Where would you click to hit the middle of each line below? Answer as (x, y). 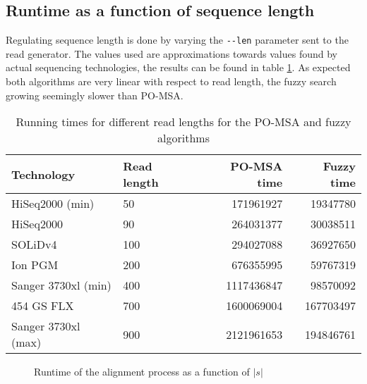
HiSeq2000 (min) (53, 204)
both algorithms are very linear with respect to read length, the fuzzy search (171, 81)
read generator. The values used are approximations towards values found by (172, 53)
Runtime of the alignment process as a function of (142, 372)
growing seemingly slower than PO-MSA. (95, 95)
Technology (43, 174)
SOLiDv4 (34, 244)
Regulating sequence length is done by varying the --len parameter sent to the (177, 40)
